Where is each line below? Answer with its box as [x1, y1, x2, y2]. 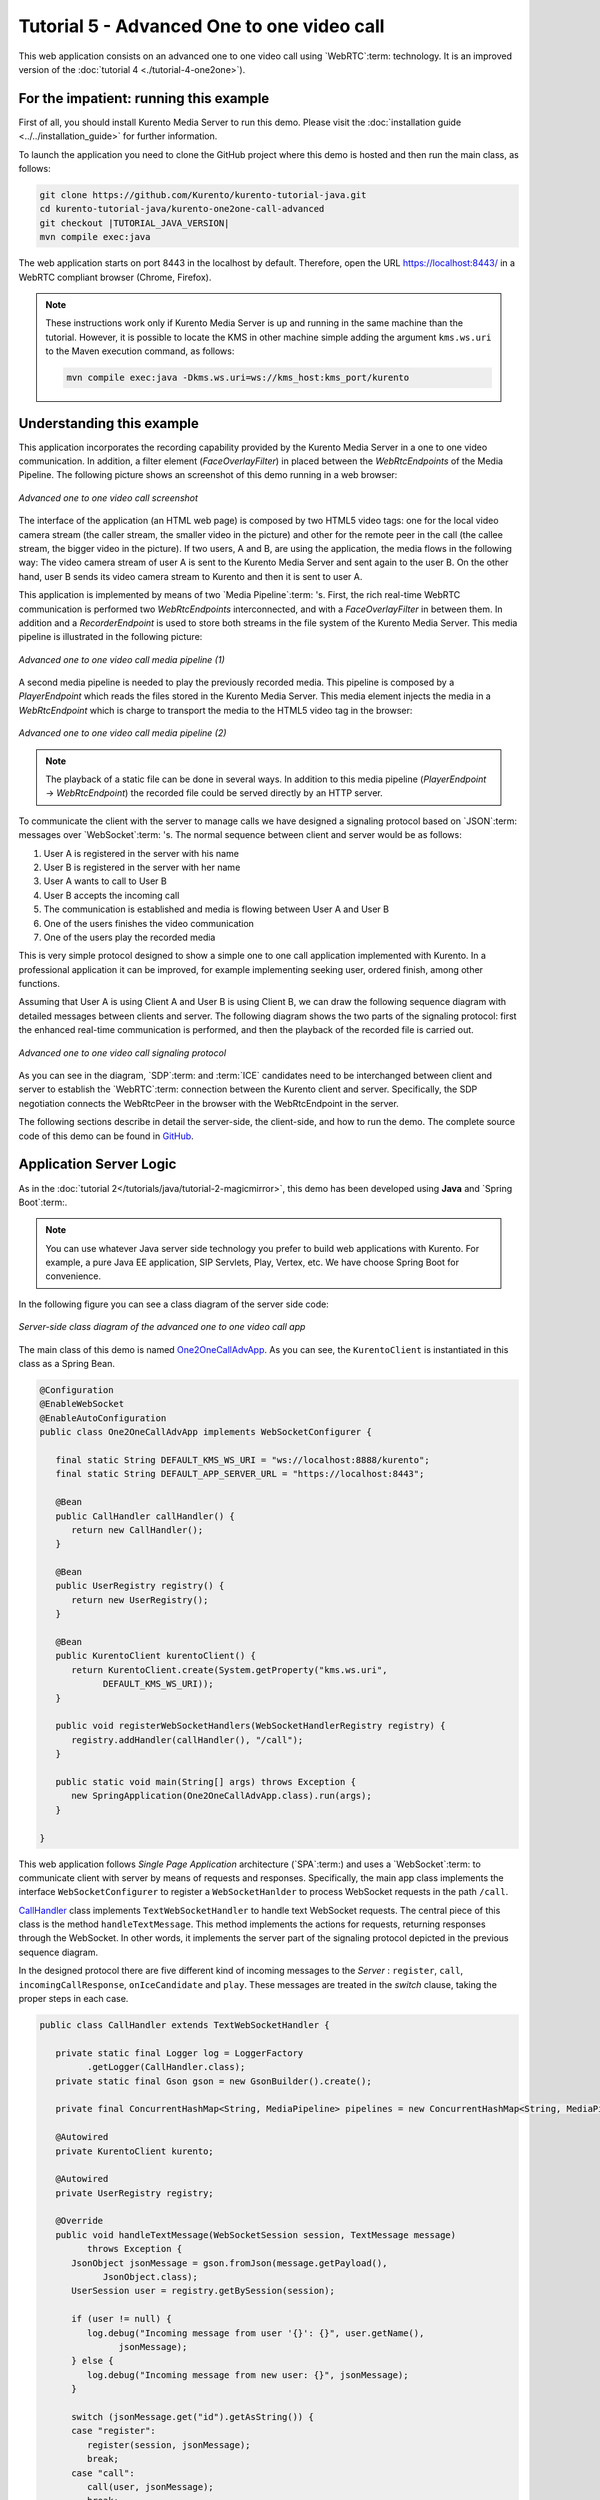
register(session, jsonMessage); [86, 2439, 251, 2450]
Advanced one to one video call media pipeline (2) [18, 727, 227, 739]
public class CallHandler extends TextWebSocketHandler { [39, 2020, 330, 2030]
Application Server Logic [18, 1156, 177, 1173]
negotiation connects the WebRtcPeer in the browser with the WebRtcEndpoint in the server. [18, 1097, 399, 1109]
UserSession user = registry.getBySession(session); [71, 2285, 335, 2297]
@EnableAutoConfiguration [39, 1412, 167, 1424]
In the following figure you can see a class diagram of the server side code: [18, 1298, 329, 1310]
